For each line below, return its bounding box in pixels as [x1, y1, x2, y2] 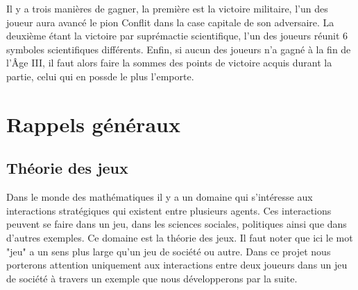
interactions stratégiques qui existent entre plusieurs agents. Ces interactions [6, 203, 332, 217]
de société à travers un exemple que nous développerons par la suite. [6, 271, 298, 285]
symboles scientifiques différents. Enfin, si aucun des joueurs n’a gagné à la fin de [6, 42, 351, 56]
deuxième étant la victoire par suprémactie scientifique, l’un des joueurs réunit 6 [6, 28, 348, 43]
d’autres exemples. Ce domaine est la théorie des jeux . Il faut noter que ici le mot [6, 230, 353, 244]
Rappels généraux [6, 109, 180, 138]
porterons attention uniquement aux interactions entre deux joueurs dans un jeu [6, 257, 348, 272]
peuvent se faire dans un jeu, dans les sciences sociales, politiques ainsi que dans [6, 217, 347, 231]
